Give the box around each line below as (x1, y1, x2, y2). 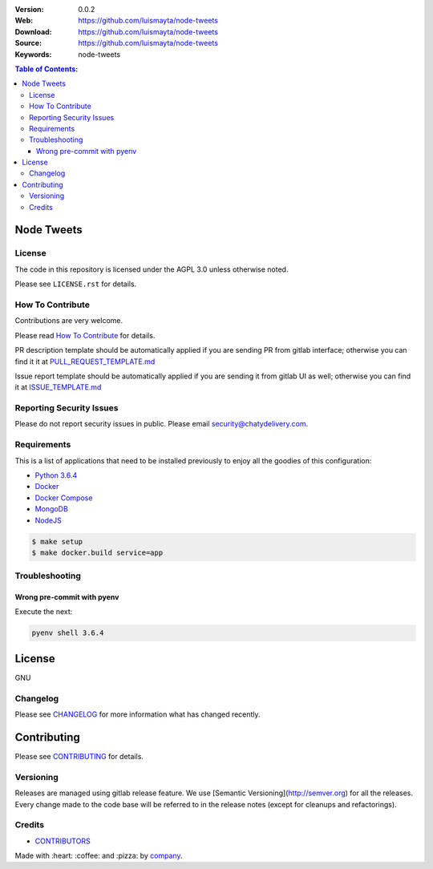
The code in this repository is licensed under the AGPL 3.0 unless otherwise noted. (14, 265, 289, 274)
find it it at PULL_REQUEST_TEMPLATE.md (14, 357, 156, 366)
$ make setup (31, 537, 83, 546)
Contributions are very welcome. (14, 316, 123, 325)
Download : (14, 26, 52, 36)
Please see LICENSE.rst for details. (14, 279, 137, 289)
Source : (14, 38, 42, 48)
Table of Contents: (14, 64, 79, 74)
